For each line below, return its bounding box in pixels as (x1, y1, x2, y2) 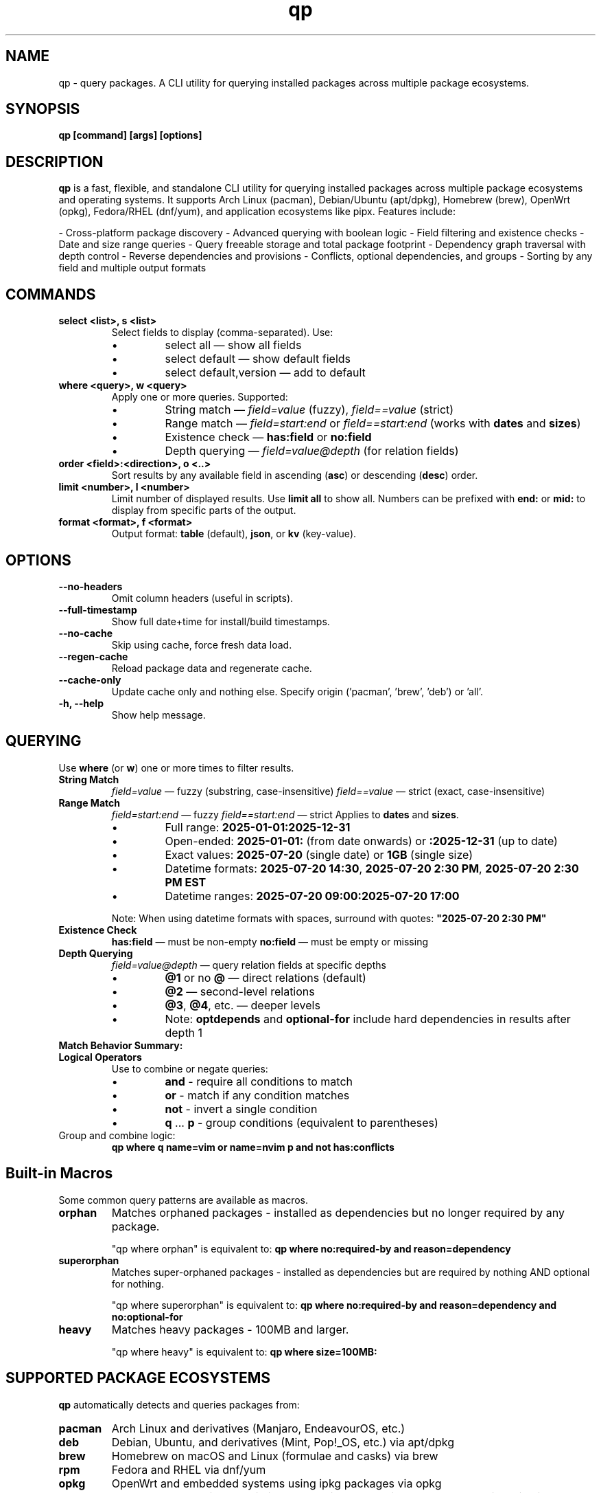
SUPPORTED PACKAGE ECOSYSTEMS (5, 1369, 271, 1387)
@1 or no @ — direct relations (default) (165, 970, 366, 985)
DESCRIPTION (5, 153, 104, 170)
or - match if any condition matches (165, 1088, 350, 1102)
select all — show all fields (165, 338, 302, 352)
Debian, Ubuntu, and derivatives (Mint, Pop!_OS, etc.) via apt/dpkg (111, 1435, 454, 1449)
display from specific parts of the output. (111, 504, 296, 517)
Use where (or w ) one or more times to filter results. (58, 761, 294, 774)
